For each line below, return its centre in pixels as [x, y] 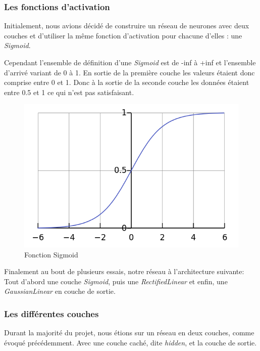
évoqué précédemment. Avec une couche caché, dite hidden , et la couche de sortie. [131, 342]
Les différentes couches [51, 313]
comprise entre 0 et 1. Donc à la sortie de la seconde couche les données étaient [127, 82]
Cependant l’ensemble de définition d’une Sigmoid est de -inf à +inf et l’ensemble [130, 62]
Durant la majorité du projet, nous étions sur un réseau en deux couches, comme [129, 333]
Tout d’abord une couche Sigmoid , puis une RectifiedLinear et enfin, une [116, 281]
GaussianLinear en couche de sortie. [60, 291]
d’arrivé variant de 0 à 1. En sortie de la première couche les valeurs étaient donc [129, 72]
